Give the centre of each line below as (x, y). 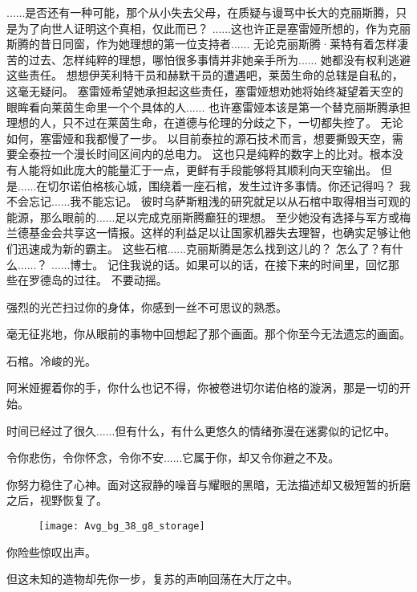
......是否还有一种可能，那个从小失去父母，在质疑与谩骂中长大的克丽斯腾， (201, 12)
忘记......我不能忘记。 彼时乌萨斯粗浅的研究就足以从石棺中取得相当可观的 (220, 201)
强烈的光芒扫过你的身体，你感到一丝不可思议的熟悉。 (147, 306)
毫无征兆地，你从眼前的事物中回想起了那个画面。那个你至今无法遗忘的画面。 (208, 334)
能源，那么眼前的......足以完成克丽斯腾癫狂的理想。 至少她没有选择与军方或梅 (209, 216)
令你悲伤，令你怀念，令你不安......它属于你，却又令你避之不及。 (173, 457)
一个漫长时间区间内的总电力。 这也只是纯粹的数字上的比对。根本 (221, 154)
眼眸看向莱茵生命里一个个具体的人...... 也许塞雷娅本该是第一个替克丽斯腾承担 (209, 106)
